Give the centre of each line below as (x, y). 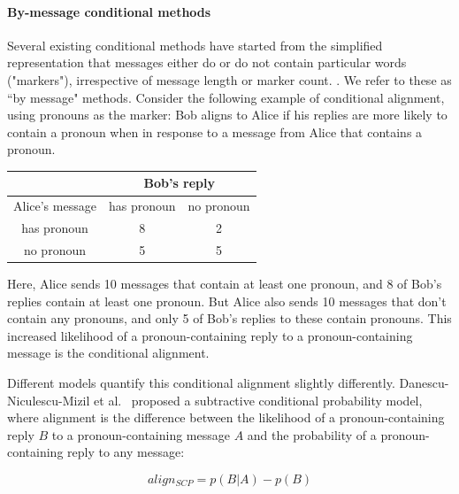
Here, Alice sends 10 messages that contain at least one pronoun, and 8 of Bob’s (225, 284)
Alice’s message (55, 206)
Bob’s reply (180, 183)
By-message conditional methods (109, 11)
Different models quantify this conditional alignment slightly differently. (201, 383)
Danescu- (424, 383)
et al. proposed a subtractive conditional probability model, (258, 400)
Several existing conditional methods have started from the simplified (195, 45)
